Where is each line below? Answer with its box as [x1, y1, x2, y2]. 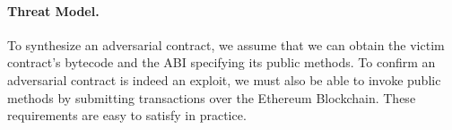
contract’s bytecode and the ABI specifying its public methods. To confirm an [7, 53, 436, 72]
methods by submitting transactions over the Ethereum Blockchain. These [7, 88, 416, 107]
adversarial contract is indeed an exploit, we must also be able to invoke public [7, 70, 441, 89]
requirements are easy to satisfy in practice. [7, 106, 247, 125]
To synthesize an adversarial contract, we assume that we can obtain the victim [7, 35, 445, 54]
